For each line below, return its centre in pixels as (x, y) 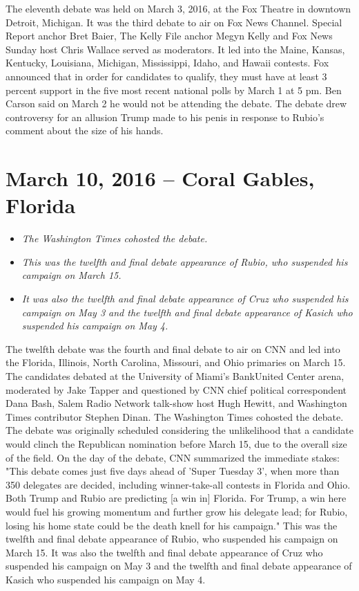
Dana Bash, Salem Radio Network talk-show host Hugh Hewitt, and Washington (176, 403)
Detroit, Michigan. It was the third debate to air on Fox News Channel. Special (174, 22)
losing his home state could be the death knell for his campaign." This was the (172, 525)
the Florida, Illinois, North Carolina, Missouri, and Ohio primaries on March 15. (176, 362)
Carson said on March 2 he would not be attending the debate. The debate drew (176, 103)
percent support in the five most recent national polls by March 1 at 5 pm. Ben (174, 90)
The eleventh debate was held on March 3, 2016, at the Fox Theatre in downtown (178, 8)
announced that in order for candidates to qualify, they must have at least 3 (166, 76)
